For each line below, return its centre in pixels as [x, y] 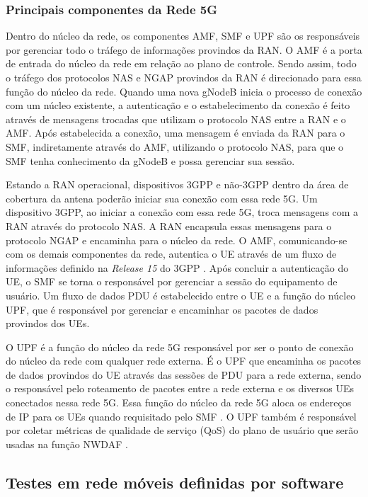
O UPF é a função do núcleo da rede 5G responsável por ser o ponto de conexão [180, 347]
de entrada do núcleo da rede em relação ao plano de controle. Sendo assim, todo [181, 63]
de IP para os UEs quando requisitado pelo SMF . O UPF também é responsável [181, 416]
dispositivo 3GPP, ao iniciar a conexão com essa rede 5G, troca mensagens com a [182, 212]
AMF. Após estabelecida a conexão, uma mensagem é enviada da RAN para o [176, 133]
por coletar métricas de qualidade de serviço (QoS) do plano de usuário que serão [182, 430]
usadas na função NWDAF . [67, 444]
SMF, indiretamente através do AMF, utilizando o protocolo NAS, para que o [175, 146]
